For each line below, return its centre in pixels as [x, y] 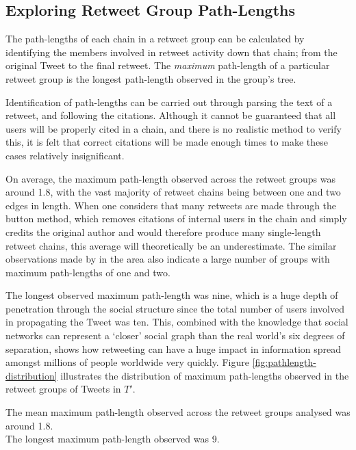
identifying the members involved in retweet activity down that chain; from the [171, 52]
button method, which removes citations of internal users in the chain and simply [176, 219]
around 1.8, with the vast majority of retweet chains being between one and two [173, 192]
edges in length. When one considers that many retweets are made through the [171, 205]
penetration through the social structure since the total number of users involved [175, 308]
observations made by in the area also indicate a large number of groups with [168, 259]
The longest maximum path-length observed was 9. [113, 439]
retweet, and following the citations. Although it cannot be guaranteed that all [171, 115]
